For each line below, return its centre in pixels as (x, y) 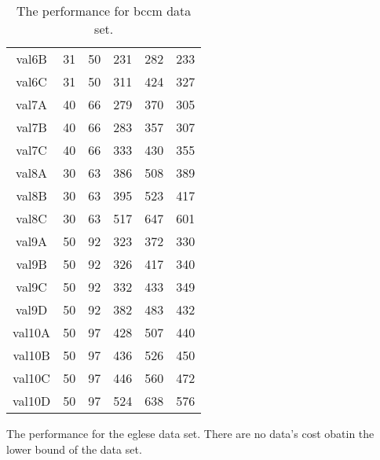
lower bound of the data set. (74, 449)
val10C (31, 378)
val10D (32, 401)
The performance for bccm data (104, 11)
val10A (32, 332)
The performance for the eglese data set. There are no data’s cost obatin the (190, 433)
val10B (31, 355)
